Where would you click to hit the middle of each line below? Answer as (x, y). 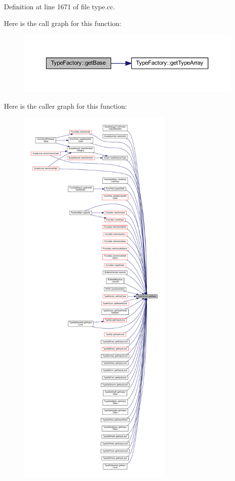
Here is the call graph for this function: (63, 23)
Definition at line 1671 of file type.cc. (59, 6)
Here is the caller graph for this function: (66, 106)
